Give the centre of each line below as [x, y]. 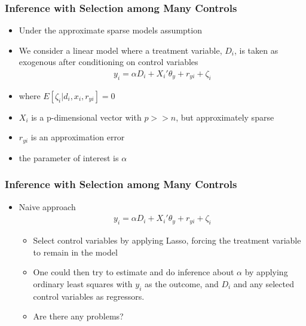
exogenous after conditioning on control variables [108, 62]
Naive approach [47, 206]
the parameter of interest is [69, 157]
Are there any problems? [78, 316]
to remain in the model [75, 252]
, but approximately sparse [225, 117]
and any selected [264, 283]
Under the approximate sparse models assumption [110, 30]
